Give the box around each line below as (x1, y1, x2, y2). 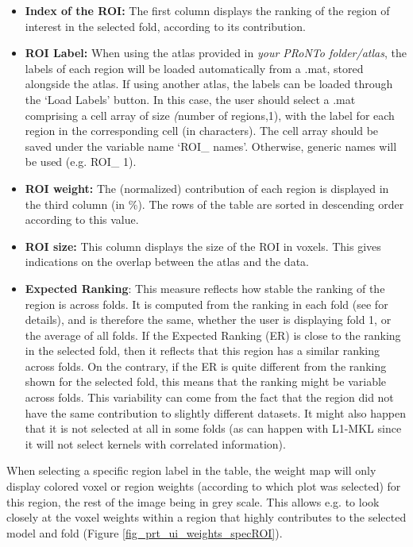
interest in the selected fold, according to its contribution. (25, 17, 306, 34)
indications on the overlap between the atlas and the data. (25, 253, 309, 270)
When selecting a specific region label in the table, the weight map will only (6, 462, 376, 479)
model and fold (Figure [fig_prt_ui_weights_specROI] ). (6, 524, 283, 541)
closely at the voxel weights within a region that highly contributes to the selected (6, 509, 407, 526)
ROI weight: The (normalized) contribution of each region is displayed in (25, 179, 389, 196)
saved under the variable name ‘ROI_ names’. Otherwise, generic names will (25, 137, 397, 154)
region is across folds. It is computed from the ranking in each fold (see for (25, 295, 388, 312)
